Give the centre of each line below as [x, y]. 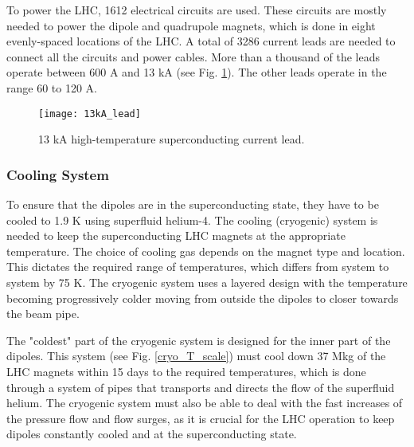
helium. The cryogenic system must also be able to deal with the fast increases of [205, 403]
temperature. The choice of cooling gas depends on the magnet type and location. [206, 251]
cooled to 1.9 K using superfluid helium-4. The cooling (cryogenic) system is [192, 220]
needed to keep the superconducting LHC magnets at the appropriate [176, 235]
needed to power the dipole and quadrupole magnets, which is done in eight [191, 25]
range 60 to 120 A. [52, 87]
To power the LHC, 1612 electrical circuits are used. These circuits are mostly [197, 10]
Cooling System [58, 174]
